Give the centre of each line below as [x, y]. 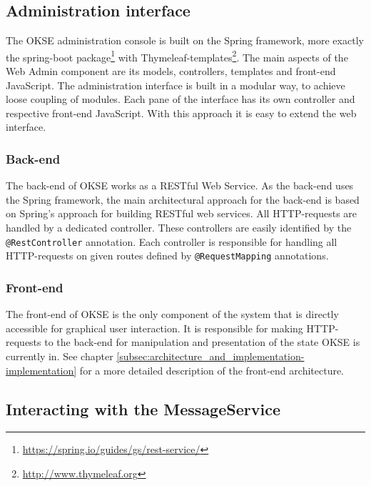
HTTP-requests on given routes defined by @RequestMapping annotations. [167, 256]
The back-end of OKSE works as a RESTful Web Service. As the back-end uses [180, 185]
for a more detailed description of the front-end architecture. [212, 370]
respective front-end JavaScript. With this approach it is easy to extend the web [181, 113]
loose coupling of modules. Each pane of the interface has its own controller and [181, 99]
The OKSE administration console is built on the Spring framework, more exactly [185, 40]
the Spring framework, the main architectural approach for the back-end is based [183, 199]
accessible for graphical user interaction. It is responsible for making [154, 328]
